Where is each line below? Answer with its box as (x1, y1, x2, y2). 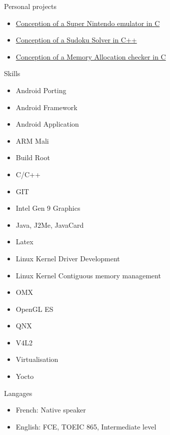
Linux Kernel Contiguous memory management (15, 270, 161, 280)
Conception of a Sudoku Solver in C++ (15, 35, 137, 45)
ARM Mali (15, 135, 49, 146)
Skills (4, 68, 20, 79)
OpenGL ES (15, 303, 53, 314)
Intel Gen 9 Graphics (15, 203, 80, 213)
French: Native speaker (15, 404, 86, 415)
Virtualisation (15, 354, 58, 364)
